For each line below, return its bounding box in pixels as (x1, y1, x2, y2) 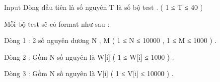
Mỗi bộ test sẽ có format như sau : (4, 18, 110, 29)
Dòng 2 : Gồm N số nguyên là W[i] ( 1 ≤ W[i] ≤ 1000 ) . (4, 51, 174, 62)
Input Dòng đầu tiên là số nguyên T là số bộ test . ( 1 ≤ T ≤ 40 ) (4, 2, 203, 12)
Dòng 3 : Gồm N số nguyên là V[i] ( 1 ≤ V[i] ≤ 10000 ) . (4, 68, 174, 79)
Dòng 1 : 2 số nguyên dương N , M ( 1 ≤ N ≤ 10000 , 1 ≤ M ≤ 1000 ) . (4, 35, 217, 45)
